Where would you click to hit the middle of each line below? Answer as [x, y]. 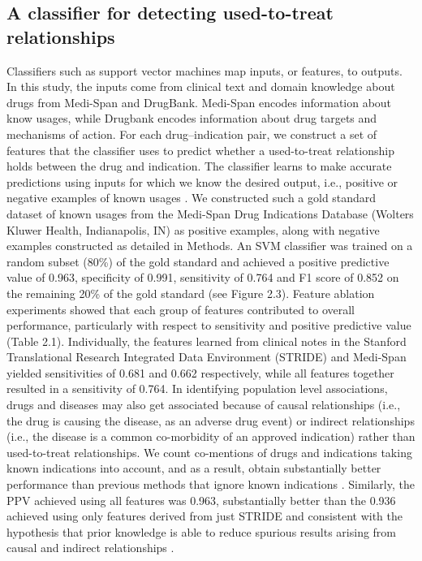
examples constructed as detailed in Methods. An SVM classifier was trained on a [210, 246]
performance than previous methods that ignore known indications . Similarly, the [211, 484]
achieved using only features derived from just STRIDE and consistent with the [205, 516]
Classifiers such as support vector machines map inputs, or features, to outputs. [205, 70]
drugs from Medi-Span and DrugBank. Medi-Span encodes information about [199, 102]
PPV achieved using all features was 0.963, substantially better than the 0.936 [201, 500]
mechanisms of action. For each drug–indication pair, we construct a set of [192, 134]
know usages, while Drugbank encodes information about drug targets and [192, 118]
